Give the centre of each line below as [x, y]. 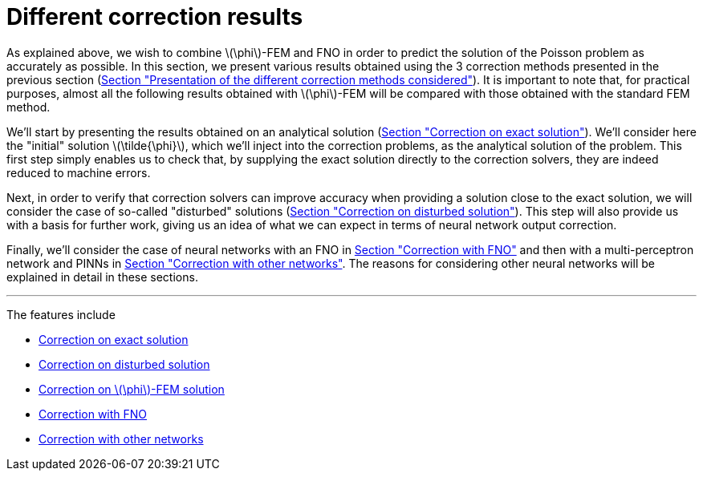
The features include [61, 314]
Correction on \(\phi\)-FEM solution [132, 389]
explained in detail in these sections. [102, 277]
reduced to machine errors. [79, 172]
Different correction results [155, 17]
